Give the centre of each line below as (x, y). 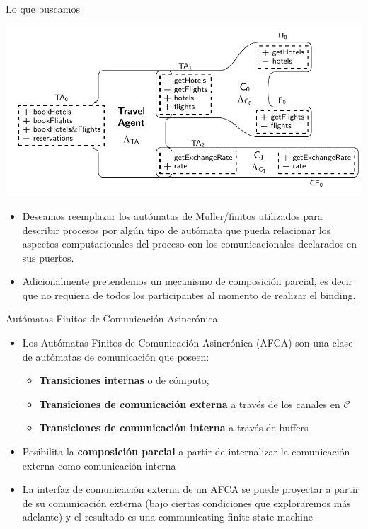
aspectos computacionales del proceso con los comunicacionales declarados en (190, 244)
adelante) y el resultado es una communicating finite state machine (167, 517)
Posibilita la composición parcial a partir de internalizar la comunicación (186, 452)
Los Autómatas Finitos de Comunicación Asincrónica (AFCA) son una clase (188, 343)
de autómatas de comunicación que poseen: (116, 356)
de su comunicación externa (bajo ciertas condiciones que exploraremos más (186, 502)
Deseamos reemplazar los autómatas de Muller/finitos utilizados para (172, 215)
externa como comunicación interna (99, 465)
